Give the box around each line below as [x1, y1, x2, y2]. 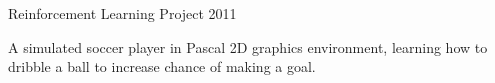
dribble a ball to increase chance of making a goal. [8, 56, 316, 77]
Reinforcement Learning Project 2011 [8, 3, 237, 23]
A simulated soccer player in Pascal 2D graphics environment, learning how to [8, 36, 488, 57]
